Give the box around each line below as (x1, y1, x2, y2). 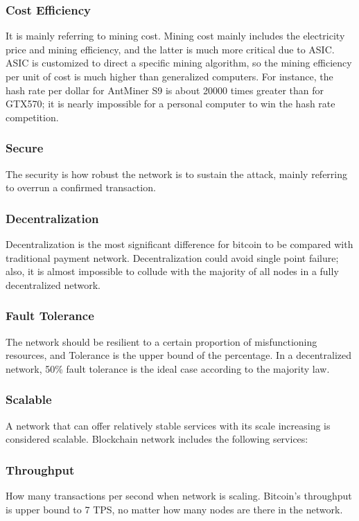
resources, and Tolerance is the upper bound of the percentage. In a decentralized (6, 348, 352, 362)
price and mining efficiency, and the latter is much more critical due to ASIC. (6, 42, 335, 56)
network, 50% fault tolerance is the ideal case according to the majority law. (6, 361, 330, 376)
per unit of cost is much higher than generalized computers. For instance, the (6, 69, 333, 83)
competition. (6, 109, 59, 124)
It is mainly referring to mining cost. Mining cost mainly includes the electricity (6, 28, 345, 43)
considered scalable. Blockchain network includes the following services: (6, 432, 308, 446)
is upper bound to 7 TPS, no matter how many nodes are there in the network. (6, 502, 343, 516)
